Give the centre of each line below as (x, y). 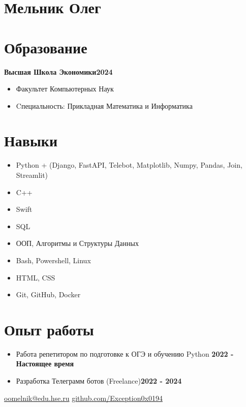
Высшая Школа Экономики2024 (58, 71)
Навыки (31, 140)
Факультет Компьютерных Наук (65, 89)
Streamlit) (32, 175)
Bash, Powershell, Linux (53, 260)
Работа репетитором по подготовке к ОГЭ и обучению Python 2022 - (125, 353)
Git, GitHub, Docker (48, 294)
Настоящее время (45, 364)
